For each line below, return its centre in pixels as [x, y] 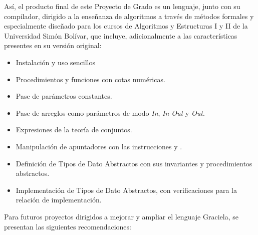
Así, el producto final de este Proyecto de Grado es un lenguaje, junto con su [122, 6]
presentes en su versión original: [53, 45]
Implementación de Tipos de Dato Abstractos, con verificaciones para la [126, 190]
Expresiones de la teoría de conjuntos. [74, 130]
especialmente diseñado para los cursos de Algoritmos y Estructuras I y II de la [126, 26]
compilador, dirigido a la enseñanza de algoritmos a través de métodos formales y [129, 16]
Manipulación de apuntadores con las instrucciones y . [99, 146]
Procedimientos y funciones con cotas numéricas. [90, 79]
